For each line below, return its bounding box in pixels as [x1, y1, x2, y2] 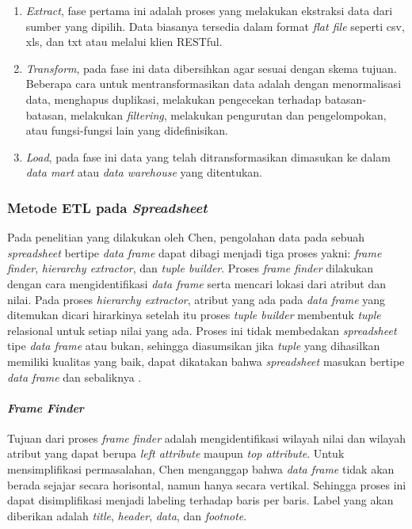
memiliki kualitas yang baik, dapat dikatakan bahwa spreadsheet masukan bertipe [7, 352, 405, 369]
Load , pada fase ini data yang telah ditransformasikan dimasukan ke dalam [25, 148, 391, 165]
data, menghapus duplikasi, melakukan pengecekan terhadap [25, 90, 322, 107]
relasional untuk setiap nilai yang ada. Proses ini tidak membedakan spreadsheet [7, 322, 397, 338]
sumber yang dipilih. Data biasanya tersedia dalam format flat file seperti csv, [25, 17, 405, 34]
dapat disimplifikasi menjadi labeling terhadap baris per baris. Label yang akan [7, 492, 394, 508]
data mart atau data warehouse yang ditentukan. [25, 164, 262, 181]
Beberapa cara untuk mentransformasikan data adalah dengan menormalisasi [25, 75, 402, 92]
